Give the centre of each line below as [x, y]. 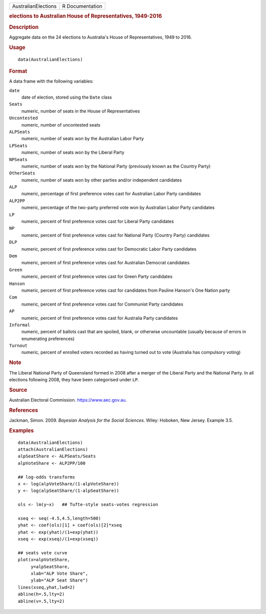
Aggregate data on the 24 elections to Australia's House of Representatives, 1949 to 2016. [100, 37]
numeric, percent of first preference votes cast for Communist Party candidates [102, 304]
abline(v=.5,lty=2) [41, 601]
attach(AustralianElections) [53, 449]
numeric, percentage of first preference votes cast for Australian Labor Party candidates [111, 194]
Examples [21, 430]
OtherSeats [22, 173]
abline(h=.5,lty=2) [41, 594]
